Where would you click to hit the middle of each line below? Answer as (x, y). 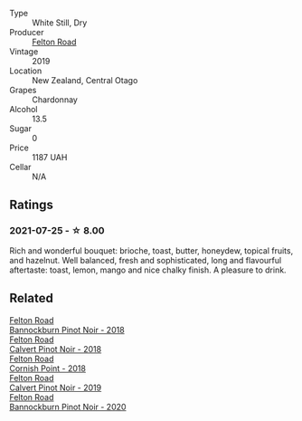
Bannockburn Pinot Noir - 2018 (67, 330)
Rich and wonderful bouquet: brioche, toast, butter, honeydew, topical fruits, (151, 250)
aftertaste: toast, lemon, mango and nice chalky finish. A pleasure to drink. (148, 270)
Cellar (20, 167)
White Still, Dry (60, 23)
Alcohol (24, 109)
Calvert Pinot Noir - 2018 (56, 349)
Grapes (23, 90)
